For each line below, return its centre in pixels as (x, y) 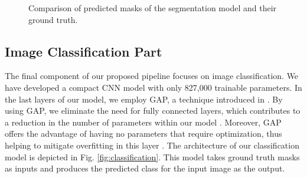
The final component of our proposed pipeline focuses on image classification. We (152, 76)
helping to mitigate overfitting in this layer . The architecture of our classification (152, 145)
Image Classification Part (84, 51)
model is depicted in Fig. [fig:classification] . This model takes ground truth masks (152, 156)
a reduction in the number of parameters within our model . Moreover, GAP (143, 122)
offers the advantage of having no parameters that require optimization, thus (143, 133)
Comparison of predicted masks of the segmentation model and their (153, 8)
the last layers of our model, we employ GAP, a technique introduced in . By (144, 99)
